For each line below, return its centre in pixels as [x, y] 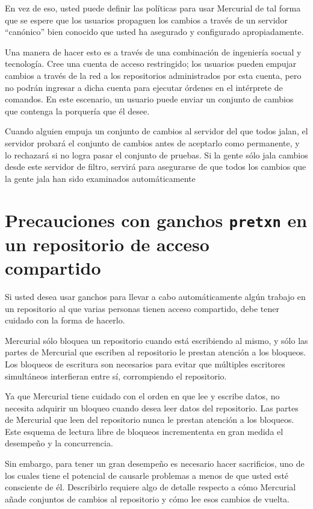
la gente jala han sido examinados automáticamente [100, 178]
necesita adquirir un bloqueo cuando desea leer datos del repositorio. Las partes [152, 408]
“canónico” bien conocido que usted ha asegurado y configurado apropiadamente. [154, 32]
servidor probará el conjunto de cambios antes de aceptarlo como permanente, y [152, 142]
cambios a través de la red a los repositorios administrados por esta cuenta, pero [153, 75]
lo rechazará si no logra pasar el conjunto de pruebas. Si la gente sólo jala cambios [156, 155]
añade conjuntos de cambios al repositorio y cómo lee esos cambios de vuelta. [147, 498]
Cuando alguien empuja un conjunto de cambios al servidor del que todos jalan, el [156, 131]
